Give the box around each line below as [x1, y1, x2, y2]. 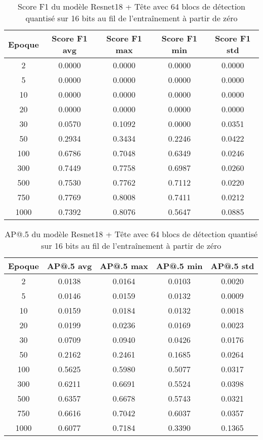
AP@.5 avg [47, 260, 92, 272]
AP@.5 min [156, 260, 203, 272]
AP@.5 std [210, 260, 254, 272]
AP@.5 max [100, 260, 148, 272]
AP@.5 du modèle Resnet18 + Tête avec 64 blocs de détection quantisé [5, 228, 258, 240]
